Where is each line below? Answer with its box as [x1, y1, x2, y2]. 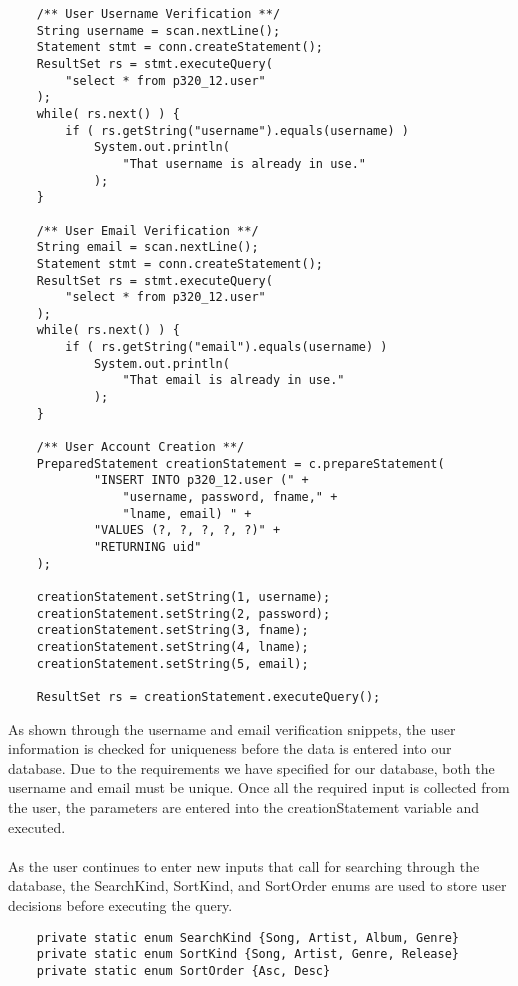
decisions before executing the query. [8, 894, 233, 915]
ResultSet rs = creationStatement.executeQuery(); [36, 689, 381, 704]
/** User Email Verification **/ [36, 223, 259, 238]
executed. [8, 816, 66, 837]
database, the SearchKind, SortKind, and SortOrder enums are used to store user [8, 875, 507, 896]
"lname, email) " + [122, 506, 252, 521]
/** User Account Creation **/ [36, 440, 245, 455]
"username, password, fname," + [122, 490, 338, 505]
